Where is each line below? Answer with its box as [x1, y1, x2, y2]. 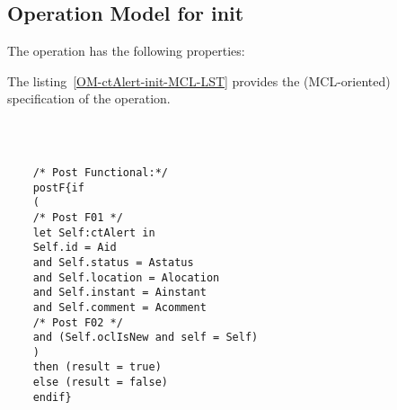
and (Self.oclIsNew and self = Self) [32, 331, 259, 344]
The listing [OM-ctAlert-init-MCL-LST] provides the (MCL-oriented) [7, 71, 391, 90]
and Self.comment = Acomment [32, 300, 207, 314]
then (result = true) [32, 361, 162, 374]
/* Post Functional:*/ [32, 165, 168, 179]
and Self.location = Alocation [32, 271, 220, 284]
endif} [32, 390, 72, 404]
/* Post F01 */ [32, 210, 123, 224]
